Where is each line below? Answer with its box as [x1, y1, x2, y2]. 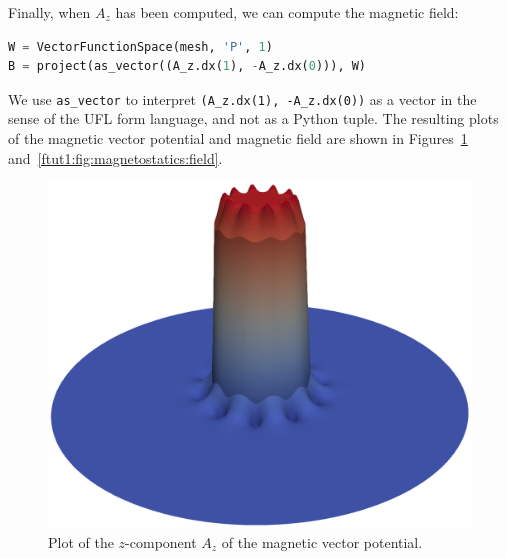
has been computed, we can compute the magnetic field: [115, 2, 459, 22]
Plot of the [48, 531, 114, 552]
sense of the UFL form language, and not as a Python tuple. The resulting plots [8, 108, 499, 129]
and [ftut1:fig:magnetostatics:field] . [8, 147, 223, 168]
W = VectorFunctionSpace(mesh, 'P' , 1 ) [8, 39, 273, 54]
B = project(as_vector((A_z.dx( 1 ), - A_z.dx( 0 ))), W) [8, 59, 367, 74]
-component [125, 531, 197, 552]
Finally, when [8, 2, 91, 22]
